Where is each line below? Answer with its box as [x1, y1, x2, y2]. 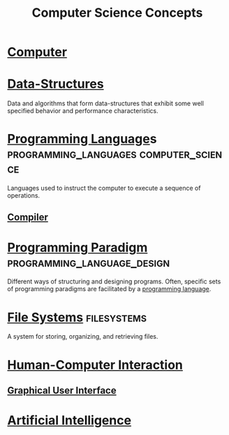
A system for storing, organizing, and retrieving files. [7, 332, 158, 341]
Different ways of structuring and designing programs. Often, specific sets [7, 277, 221, 286]
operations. [7, 191, 40, 200]
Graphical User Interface [7, 384, 117, 396]
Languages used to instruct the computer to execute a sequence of [7, 184, 201, 193]
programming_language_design [7, 254, 170, 270]
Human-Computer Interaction [7, 357, 184, 373]
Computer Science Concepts [31, 5, 203, 21]
